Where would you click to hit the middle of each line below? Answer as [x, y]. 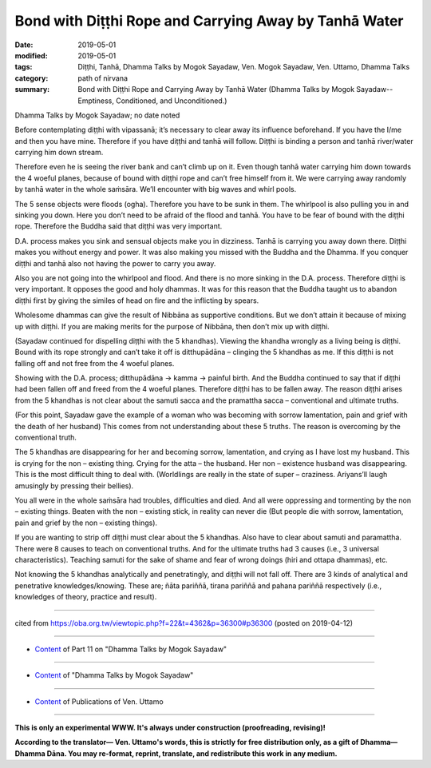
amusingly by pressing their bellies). [74, 485]
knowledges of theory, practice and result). [86, 597]
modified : [31, 55]
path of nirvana [103, 78]
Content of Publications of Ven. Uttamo [99, 701]
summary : [32, 90]
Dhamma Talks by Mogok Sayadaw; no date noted [97, 115]
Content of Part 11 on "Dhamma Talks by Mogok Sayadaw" [131, 649]
